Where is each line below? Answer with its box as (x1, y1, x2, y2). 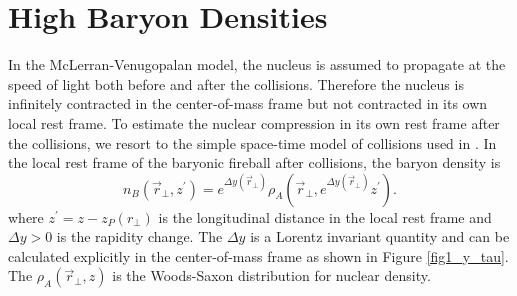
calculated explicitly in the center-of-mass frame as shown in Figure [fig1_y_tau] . (8, 245, 509, 266)
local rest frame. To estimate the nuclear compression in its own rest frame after (8, 112, 500, 133)
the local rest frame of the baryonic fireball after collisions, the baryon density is (8, 152, 501, 173)
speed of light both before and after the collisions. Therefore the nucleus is (8, 73, 464, 94)
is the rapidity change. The (56, 226, 223, 247)
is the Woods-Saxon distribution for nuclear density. (112, 265, 431, 286)
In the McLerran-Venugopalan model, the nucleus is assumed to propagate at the (8, 54, 506, 75)
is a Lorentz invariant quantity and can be (250, 226, 510, 247)
